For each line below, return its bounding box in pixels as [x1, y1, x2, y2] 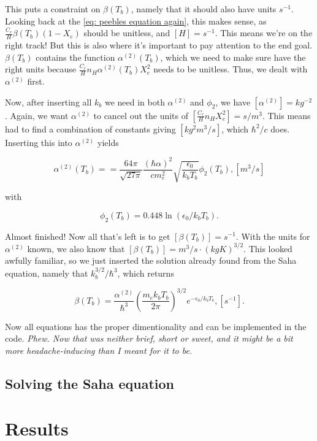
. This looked [243, 242, 292, 255]
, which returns [117, 266, 174, 279]
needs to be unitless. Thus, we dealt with [153, 63, 308, 75]
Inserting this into [5, 136, 72, 148]
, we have [215, 95, 251, 108]
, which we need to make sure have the [160, 50, 306, 63]
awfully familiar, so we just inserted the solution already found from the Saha [5, 254, 297, 267]
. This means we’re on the [215, 26, 313, 39]
